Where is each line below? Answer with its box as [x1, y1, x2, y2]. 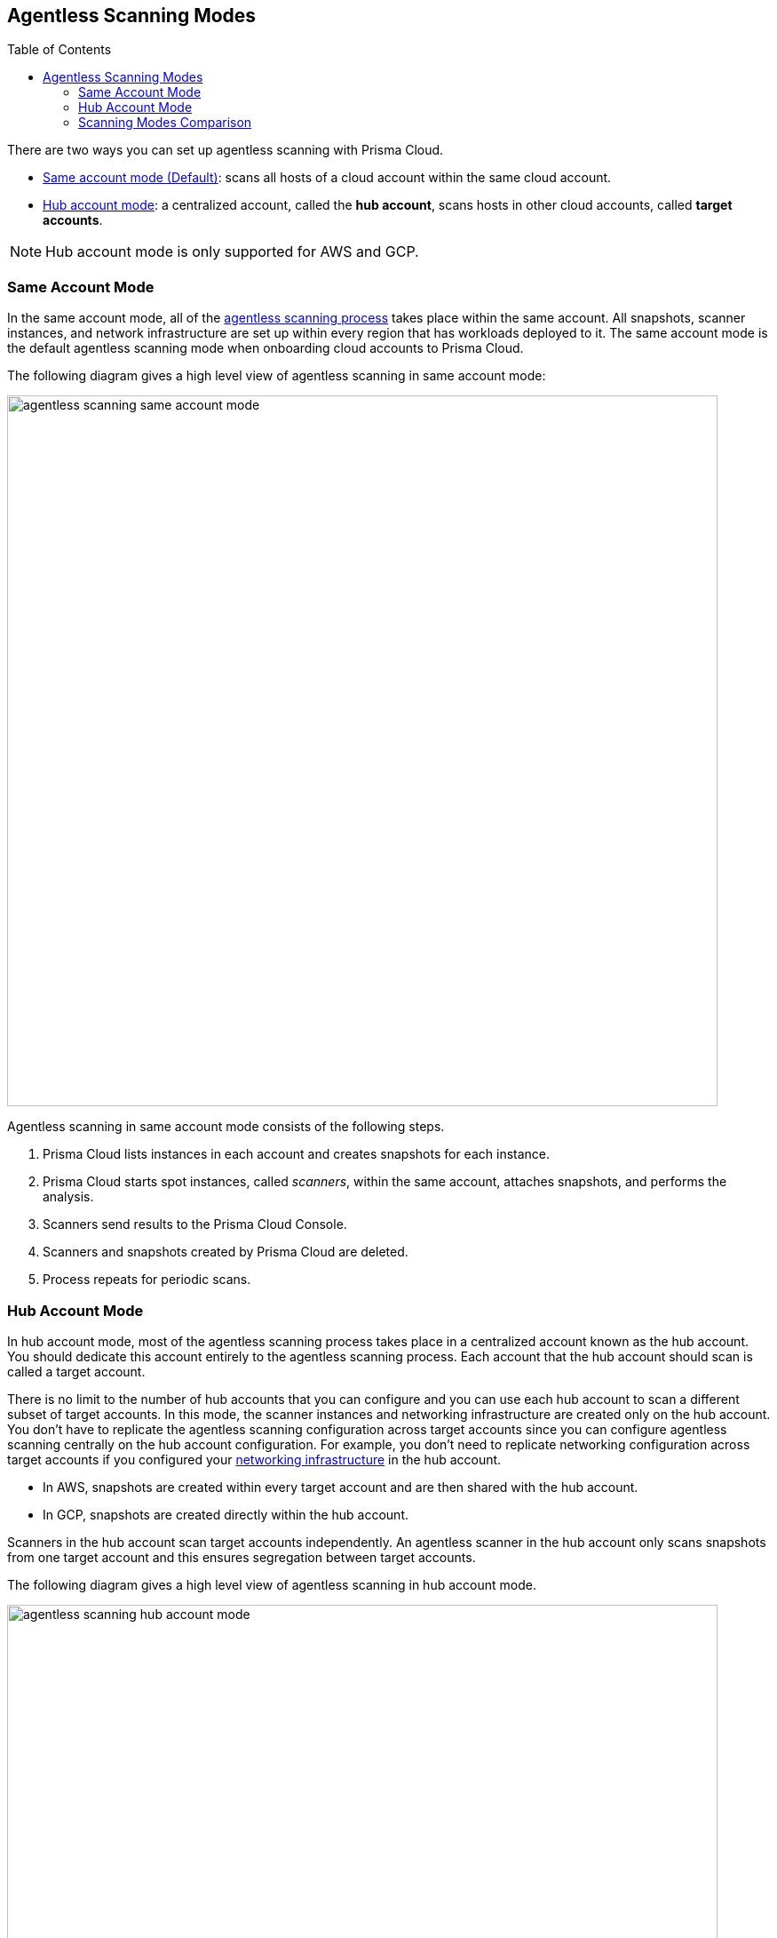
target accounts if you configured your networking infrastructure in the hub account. [7, 1451, 502, 1467]
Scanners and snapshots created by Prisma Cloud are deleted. [43, 1244, 408, 1260]
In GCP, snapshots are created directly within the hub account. [43, 1506, 408, 1522]
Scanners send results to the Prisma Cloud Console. [43, 1216, 347, 1232]
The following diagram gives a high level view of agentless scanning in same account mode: [7, 368, 546, 384]
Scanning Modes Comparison [78, 115, 252, 131]
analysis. [43, 1189, 94, 1205]
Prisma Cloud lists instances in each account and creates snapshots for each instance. [43, 1146, 551, 1162]
